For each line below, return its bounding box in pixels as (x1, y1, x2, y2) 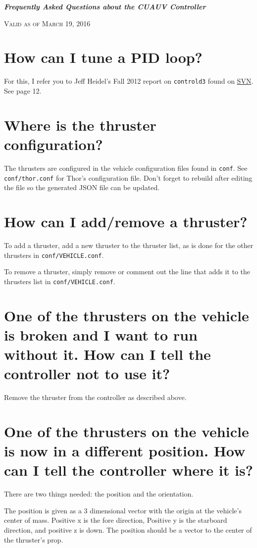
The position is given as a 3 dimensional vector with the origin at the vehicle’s (4, 505, 242, 515)
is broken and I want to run (4, 324, 198, 345)
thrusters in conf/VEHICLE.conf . (4, 249, 104, 260)
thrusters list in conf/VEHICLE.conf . (4, 276, 115, 286)
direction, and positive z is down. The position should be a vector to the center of (4, 524, 252, 535)
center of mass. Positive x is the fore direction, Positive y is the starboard (4, 515, 227, 525)
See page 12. (4, 85, 42, 96)
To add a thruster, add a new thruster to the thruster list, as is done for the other (4, 240, 254, 250)
